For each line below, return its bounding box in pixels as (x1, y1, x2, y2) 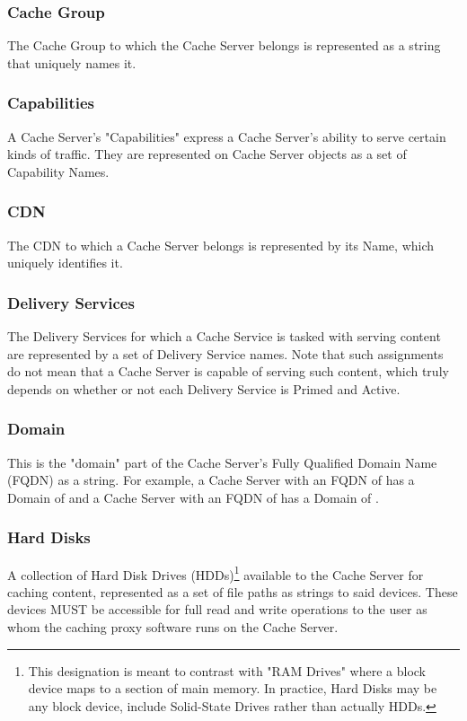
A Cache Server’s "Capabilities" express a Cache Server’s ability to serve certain (7, 127, 446, 145)
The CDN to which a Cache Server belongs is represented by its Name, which (7, 235, 435, 254)
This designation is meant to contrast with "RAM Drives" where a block (28, 661, 427, 680)
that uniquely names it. (7, 53, 137, 72)
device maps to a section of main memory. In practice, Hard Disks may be (28, 679, 437, 698)
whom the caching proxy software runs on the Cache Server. (7, 618, 339, 637)
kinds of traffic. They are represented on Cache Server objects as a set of (7, 145, 407, 163)
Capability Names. (7, 162, 110, 180)
